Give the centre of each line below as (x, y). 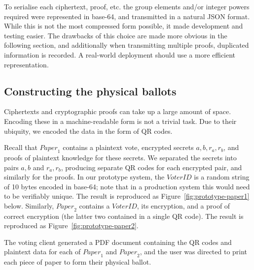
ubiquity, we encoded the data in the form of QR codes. (88, 131)
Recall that (21, 147)
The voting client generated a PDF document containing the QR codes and (118, 242)
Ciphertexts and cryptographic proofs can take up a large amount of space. (118, 111)
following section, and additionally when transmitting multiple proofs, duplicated (127, 45)
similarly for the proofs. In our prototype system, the (84, 177)
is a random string (222, 177)
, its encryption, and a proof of (183, 205)
